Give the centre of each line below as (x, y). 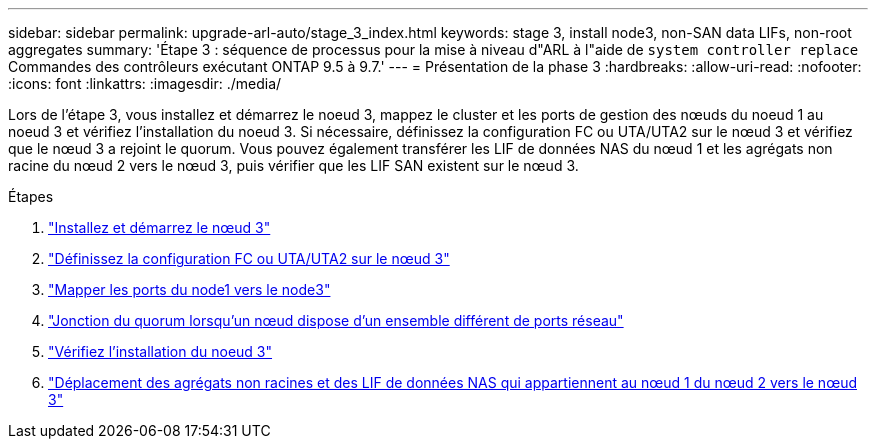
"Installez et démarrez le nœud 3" (159, 227)
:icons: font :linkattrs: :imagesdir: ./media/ (145, 83)
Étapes (31, 196)
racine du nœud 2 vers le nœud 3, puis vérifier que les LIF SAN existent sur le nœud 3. (293, 165)
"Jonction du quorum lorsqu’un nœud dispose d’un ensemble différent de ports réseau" (336, 320)
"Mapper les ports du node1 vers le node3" (189, 289)
